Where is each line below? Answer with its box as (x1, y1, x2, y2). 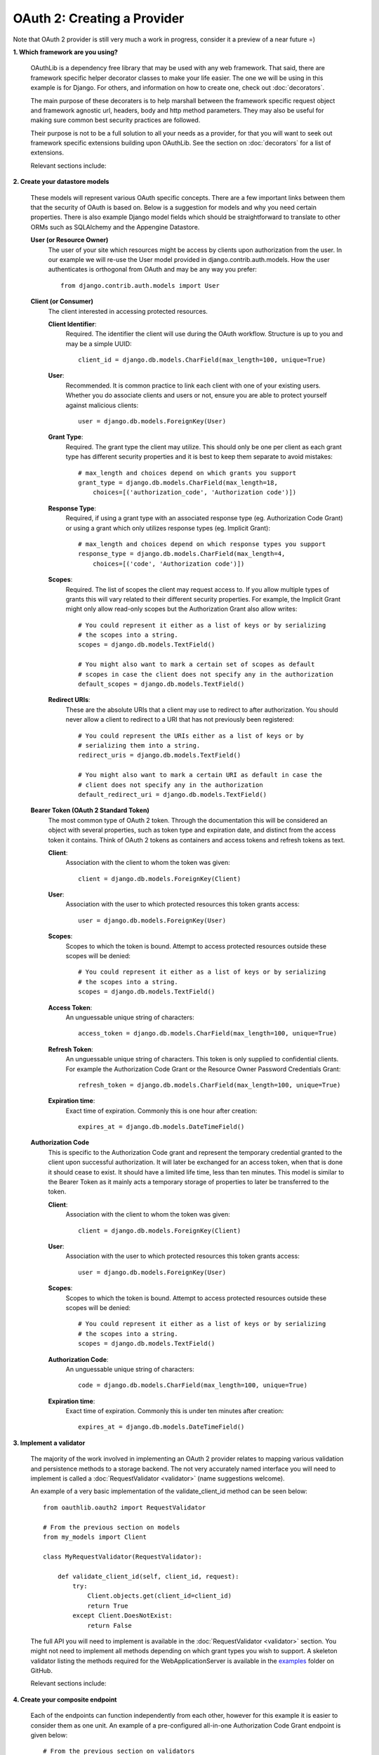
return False (87, 1622, 133, 1629)
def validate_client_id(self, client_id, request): (57, 1572, 239, 1580)
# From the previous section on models (43, 1523, 180, 1531)
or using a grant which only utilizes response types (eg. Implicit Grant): (65, 524, 270, 532)
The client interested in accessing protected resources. (48, 307, 208, 315)
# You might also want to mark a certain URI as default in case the (78, 771, 323, 779)
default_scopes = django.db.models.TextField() (78, 680, 245, 688)
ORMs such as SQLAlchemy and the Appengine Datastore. (30, 223, 200, 231)
